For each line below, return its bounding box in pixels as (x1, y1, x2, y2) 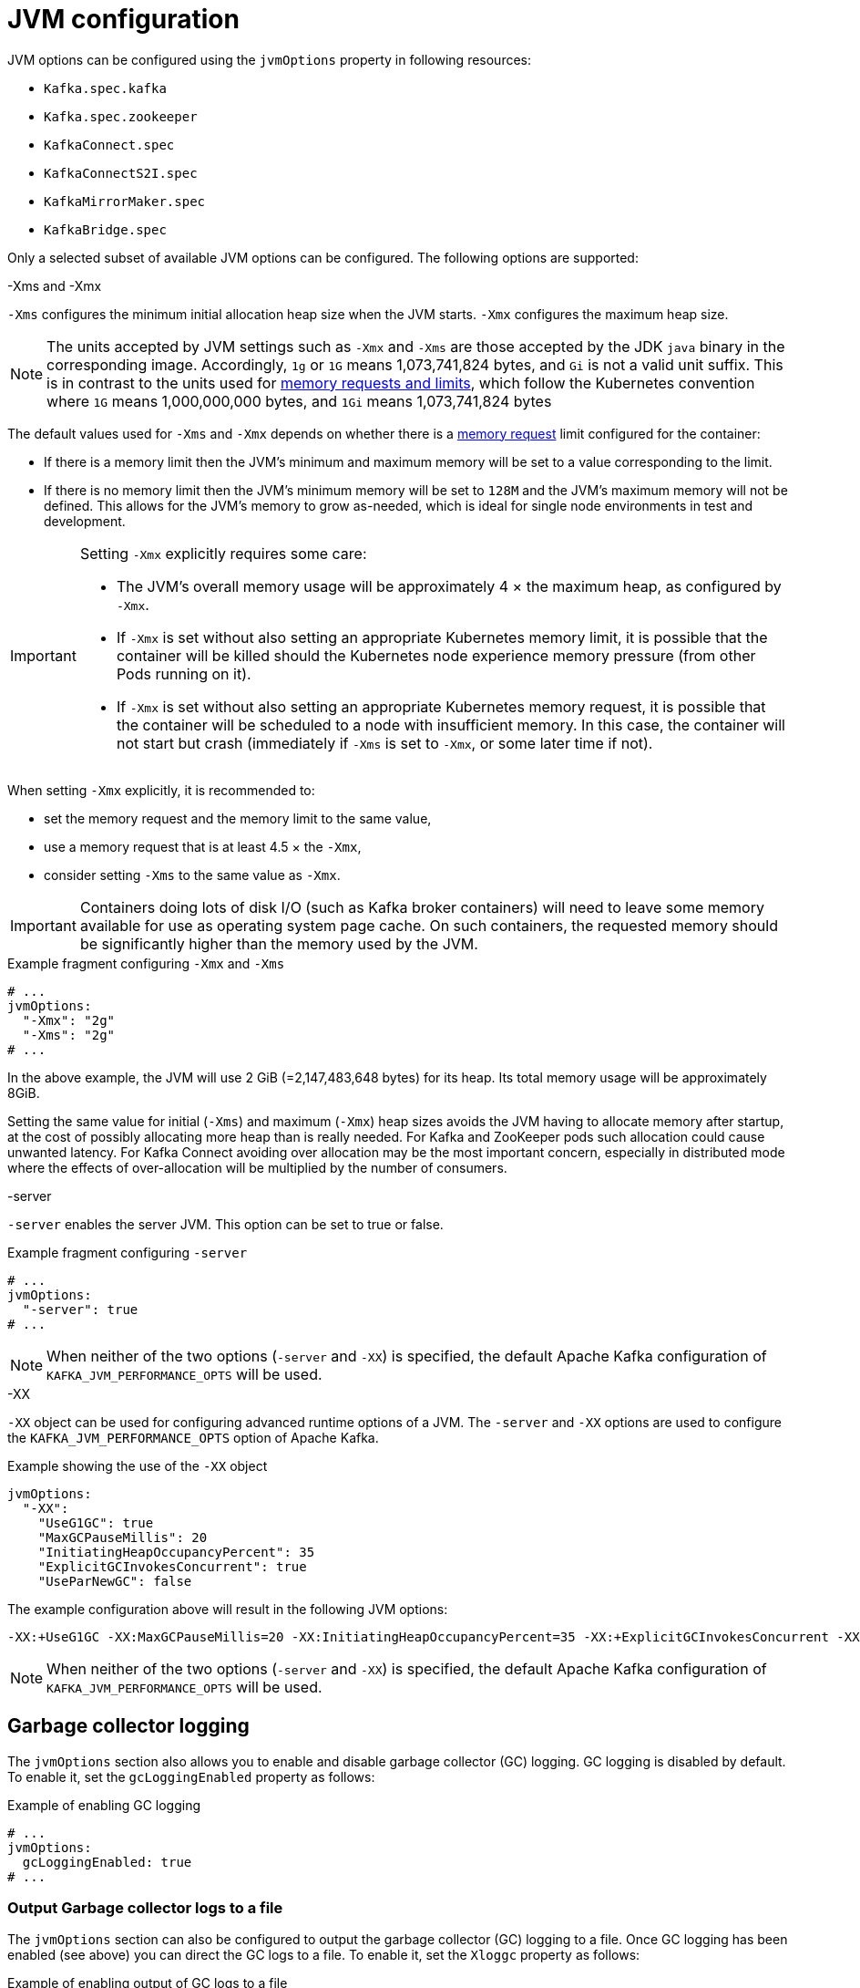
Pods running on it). (116, 664, 251, 683)
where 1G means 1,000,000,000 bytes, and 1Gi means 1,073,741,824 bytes (46, 391, 552, 410)
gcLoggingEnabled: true (22, 1854, 192, 1869)
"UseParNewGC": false (37, 1573, 192, 1589)
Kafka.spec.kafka (44, 80, 167, 96)
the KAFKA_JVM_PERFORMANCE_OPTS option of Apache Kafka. (7, 1429, 379, 1445)
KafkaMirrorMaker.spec (44, 193, 206, 209)
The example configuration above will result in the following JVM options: (7, 1600, 448, 1617)
